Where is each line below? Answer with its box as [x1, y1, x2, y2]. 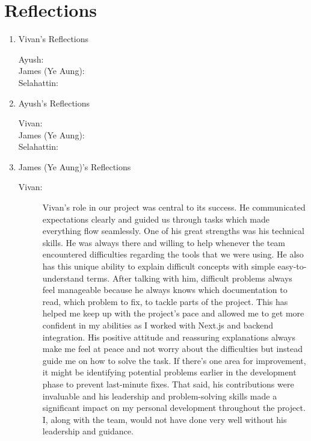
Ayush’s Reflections [18, 96, 90, 109]
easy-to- [277, 260, 307, 273]
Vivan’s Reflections [18, 32, 89, 45]
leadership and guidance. [42, 425, 134, 437]
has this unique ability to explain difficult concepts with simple [42, 260, 275, 273]
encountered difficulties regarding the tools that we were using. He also [42, 248, 304, 261]
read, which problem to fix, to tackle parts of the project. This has [42, 295, 288, 307]
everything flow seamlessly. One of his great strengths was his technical [42, 224, 304, 237]
